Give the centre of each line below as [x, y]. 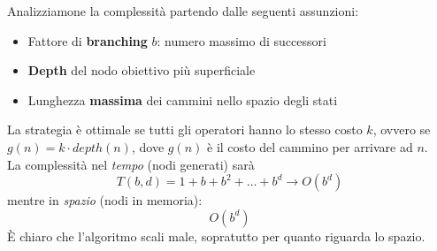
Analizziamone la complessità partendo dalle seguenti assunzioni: [183, 11]
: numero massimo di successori [241, 40]
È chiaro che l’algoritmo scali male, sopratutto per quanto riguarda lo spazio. [216, 236]
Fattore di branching [88, 40]
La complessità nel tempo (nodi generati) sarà [131, 164]
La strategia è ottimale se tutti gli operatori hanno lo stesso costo [185, 129]
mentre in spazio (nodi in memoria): [105, 200]
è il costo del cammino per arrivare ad [310, 146]
